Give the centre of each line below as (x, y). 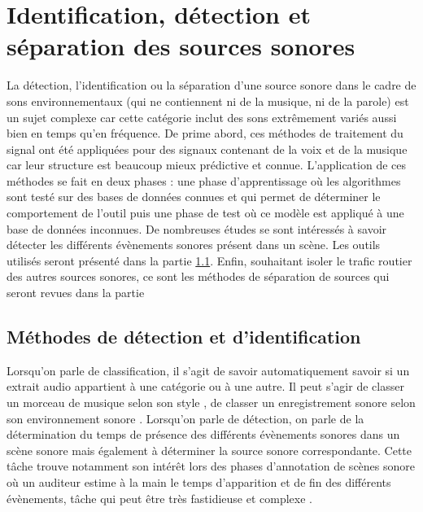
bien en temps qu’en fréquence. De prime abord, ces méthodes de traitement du (205, 133)
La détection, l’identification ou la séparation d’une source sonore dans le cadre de (211, 85)
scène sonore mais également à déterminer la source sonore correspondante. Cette (209, 450)
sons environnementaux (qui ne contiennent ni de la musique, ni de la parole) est (208, 101)
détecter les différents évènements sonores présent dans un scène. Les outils (194, 245)
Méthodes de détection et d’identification (184, 337)
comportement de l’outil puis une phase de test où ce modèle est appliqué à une (205, 213)
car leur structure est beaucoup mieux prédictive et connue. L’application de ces (206, 165)
